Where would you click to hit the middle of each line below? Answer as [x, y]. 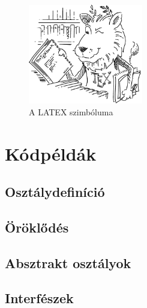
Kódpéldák [51, 153]
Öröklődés [37, 227]
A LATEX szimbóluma [71, 111]
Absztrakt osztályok [68, 262]
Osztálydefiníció [55, 192]
